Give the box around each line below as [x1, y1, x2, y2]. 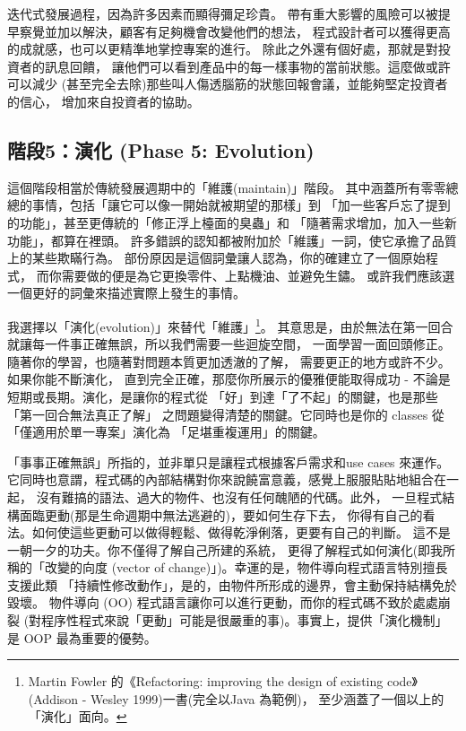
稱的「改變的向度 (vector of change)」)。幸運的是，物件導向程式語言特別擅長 [7, 558, 448, 577]
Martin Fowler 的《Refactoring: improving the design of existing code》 [28, 672, 418, 691]
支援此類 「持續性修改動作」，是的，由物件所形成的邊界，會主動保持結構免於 [7, 575, 457, 594]
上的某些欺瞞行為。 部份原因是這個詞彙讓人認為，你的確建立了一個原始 [7, 248, 426, 267]
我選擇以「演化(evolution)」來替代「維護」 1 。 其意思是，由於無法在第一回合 [7, 314, 453, 335]
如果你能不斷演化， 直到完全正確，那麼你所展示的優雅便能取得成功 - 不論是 [7, 370, 451, 388]
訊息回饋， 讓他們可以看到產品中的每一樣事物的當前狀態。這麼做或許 [44, 57, 451, 75]
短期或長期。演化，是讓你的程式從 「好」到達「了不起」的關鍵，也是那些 [7, 387, 438, 405]
